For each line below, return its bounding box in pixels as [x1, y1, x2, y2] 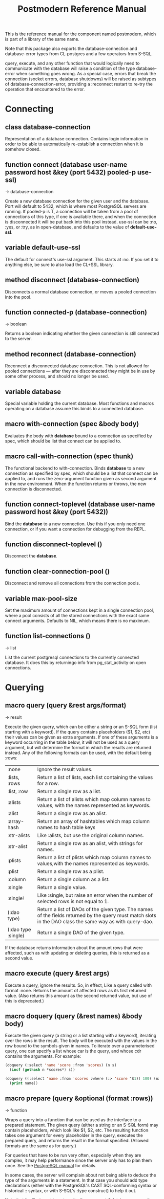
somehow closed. [5, 146, 41, 152]
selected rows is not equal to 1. [37, 898, 109, 905]
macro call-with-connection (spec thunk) [5, 452, 134, 461]
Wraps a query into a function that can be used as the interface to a [5, 1116, 141, 1123]
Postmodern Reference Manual [18, 3, 146, 15]
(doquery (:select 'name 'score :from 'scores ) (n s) [5, 1063, 117, 1068]
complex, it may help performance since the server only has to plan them [5, 1157, 152, 1163]
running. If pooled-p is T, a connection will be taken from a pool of [5, 209, 138, 214]
